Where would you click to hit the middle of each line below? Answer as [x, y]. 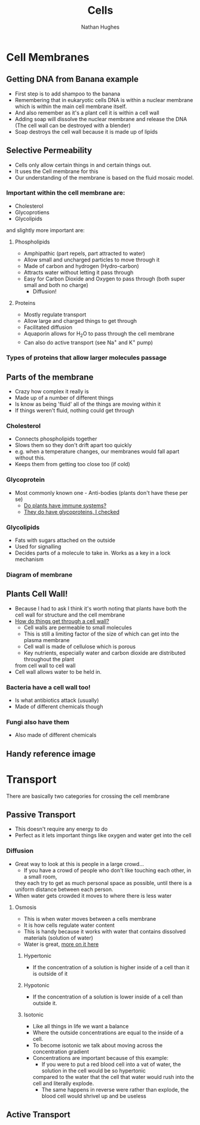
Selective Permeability [49, 151]
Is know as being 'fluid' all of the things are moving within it [88, 404]
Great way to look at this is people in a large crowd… [79, 864]
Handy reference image [51, 753]
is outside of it [50, 973]
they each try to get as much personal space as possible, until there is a [103, 883]
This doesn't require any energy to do [61, 829]
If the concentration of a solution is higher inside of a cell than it [111, 967]
